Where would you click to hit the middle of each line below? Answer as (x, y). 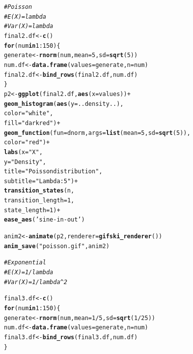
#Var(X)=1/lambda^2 (36, 282)
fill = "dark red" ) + (32, 123)
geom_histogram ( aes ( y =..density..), (64, 104)
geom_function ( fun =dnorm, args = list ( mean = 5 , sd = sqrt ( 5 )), (97, 133)
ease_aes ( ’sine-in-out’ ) (44, 220)
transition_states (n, (39, 191)
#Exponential (25, 263)
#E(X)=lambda (25, 16)
